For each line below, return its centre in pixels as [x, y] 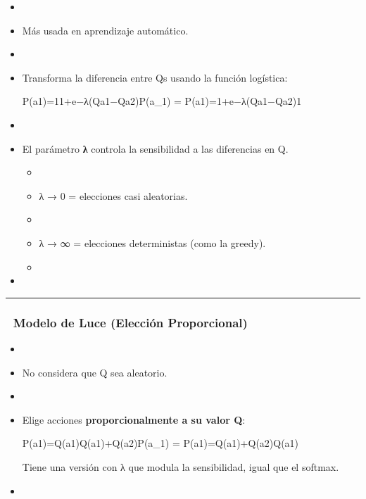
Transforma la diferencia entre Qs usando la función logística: [155, 77]
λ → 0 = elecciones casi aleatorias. [113, 195]
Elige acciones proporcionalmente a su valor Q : [134, 419]
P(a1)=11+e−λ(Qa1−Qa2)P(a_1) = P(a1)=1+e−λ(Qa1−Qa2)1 [162, 101]
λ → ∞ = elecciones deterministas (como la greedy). [152, 242]
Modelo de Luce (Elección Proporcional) [130, 322]
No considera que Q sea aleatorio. [95, 372]
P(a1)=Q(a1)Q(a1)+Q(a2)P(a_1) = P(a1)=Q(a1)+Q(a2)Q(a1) [160, 443]
